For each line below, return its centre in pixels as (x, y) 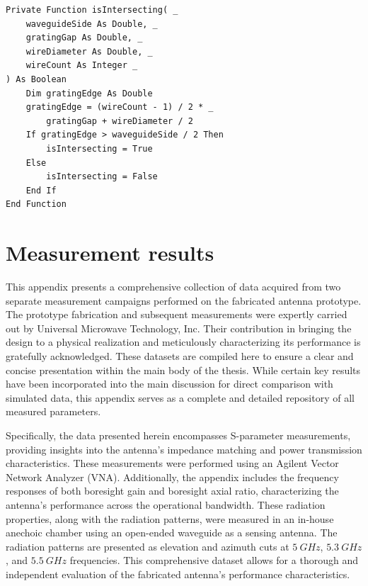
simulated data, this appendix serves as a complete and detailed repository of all (180, 397)
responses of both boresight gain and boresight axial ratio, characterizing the (172, 491)
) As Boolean (36, 79)
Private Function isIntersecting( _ (92, 10)
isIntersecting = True (99, 148)
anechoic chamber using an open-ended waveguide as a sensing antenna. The (172, 533)
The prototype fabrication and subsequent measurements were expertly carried (177, 314)
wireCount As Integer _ (82, 66)
